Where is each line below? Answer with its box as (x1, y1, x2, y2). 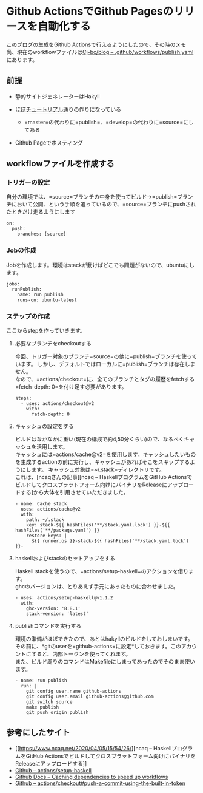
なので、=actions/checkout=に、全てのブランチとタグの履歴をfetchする (15, 376, 195, 383)
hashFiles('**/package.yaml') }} (15, 528, 100, 534)
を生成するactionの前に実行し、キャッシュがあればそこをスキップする (15, 458, 190, 466)
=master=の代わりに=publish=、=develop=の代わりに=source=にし (24, 118, 194, 126)
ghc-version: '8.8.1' (26, 605, 81, 612)
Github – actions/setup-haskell (15, 766, 92, 774)
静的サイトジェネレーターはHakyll (15, 92, 100, 100)
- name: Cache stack (15, 501, 67, 507)
